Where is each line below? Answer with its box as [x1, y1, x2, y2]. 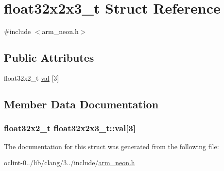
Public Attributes [4, 50, 94, 65]
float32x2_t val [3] [4, 72, 59, 83]
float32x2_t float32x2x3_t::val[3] [4, 122, 136, 134]
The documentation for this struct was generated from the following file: [4, 141, 219, 151]
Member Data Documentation [4, 96, 159, 111]
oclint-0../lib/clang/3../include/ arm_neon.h [4, 157, 135, 168]
